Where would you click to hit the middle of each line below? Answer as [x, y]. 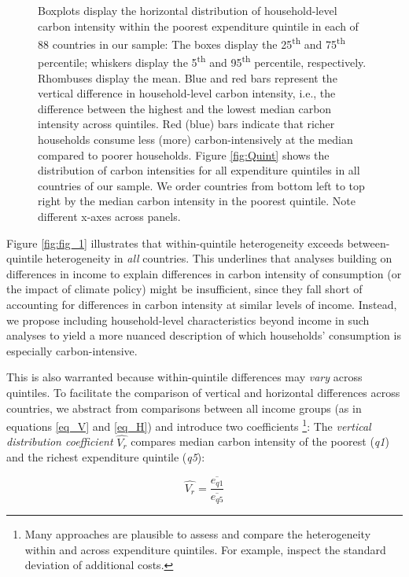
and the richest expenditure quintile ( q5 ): [106, 457]
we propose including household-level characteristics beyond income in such [188, 320]
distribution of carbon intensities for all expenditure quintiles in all [199, 170]
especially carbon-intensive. [72, 350]
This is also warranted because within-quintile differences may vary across [184, 377]
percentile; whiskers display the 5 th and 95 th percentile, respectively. [202, 61]
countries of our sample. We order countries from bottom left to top [201, 185]
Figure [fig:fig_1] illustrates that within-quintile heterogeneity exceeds [175, 243]
